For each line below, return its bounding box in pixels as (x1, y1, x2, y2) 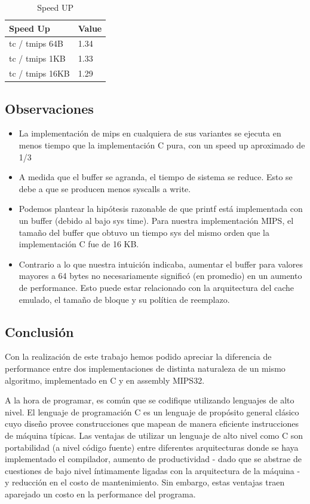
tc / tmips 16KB (9, 67, 70, 80)
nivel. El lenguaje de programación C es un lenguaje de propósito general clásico (5, 405, 299, 418)
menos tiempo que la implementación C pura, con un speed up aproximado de (19, 139, 305, 151)
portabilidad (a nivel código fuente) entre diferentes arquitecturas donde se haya (5, 441, 299, 453)
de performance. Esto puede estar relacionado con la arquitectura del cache (19, 281, 294, 293)
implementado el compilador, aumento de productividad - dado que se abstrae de (5, 453, 302, 465)
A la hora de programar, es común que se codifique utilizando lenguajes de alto (5, 394, 294, 406)
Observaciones (5, 99, 94, 117)
